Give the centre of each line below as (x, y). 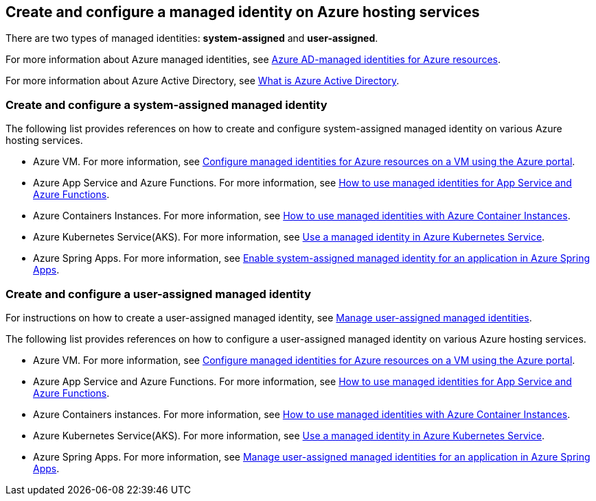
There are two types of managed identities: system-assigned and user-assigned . (192, 38)
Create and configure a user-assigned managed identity (158, 294)
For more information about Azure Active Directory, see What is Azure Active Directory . (203, 81)
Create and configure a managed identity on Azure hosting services (243, 12)
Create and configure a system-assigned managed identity (167, 105)
